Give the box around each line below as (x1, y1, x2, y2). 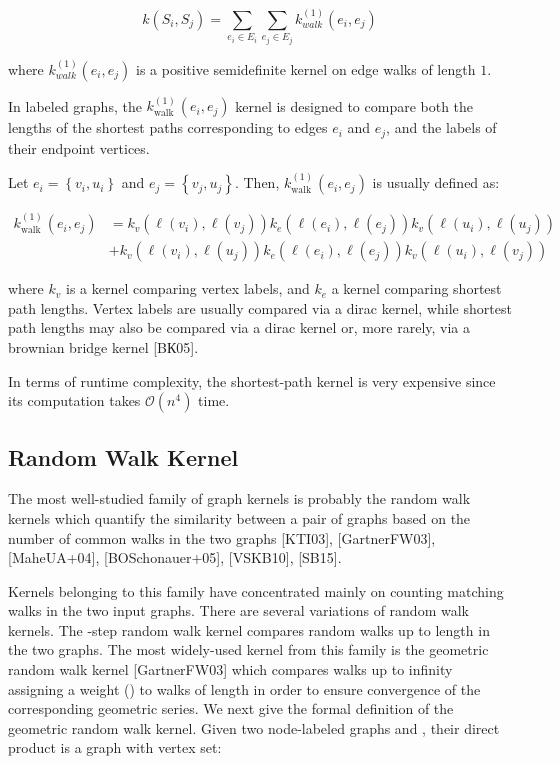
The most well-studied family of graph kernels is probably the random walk (8, 488, 471, 509)
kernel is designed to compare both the (235, 95, 474, 116)
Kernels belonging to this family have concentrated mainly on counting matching (8, 580, 504, 601)
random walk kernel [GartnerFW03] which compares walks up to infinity (8, 659, 453, 680)
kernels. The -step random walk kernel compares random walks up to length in (8, 619, 490, 640)
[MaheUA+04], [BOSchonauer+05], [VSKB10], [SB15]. (8, 547, 342, 568)
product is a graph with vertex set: (8, 737, 222, 758)
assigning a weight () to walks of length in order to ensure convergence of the (8, 678, 481, 699)
